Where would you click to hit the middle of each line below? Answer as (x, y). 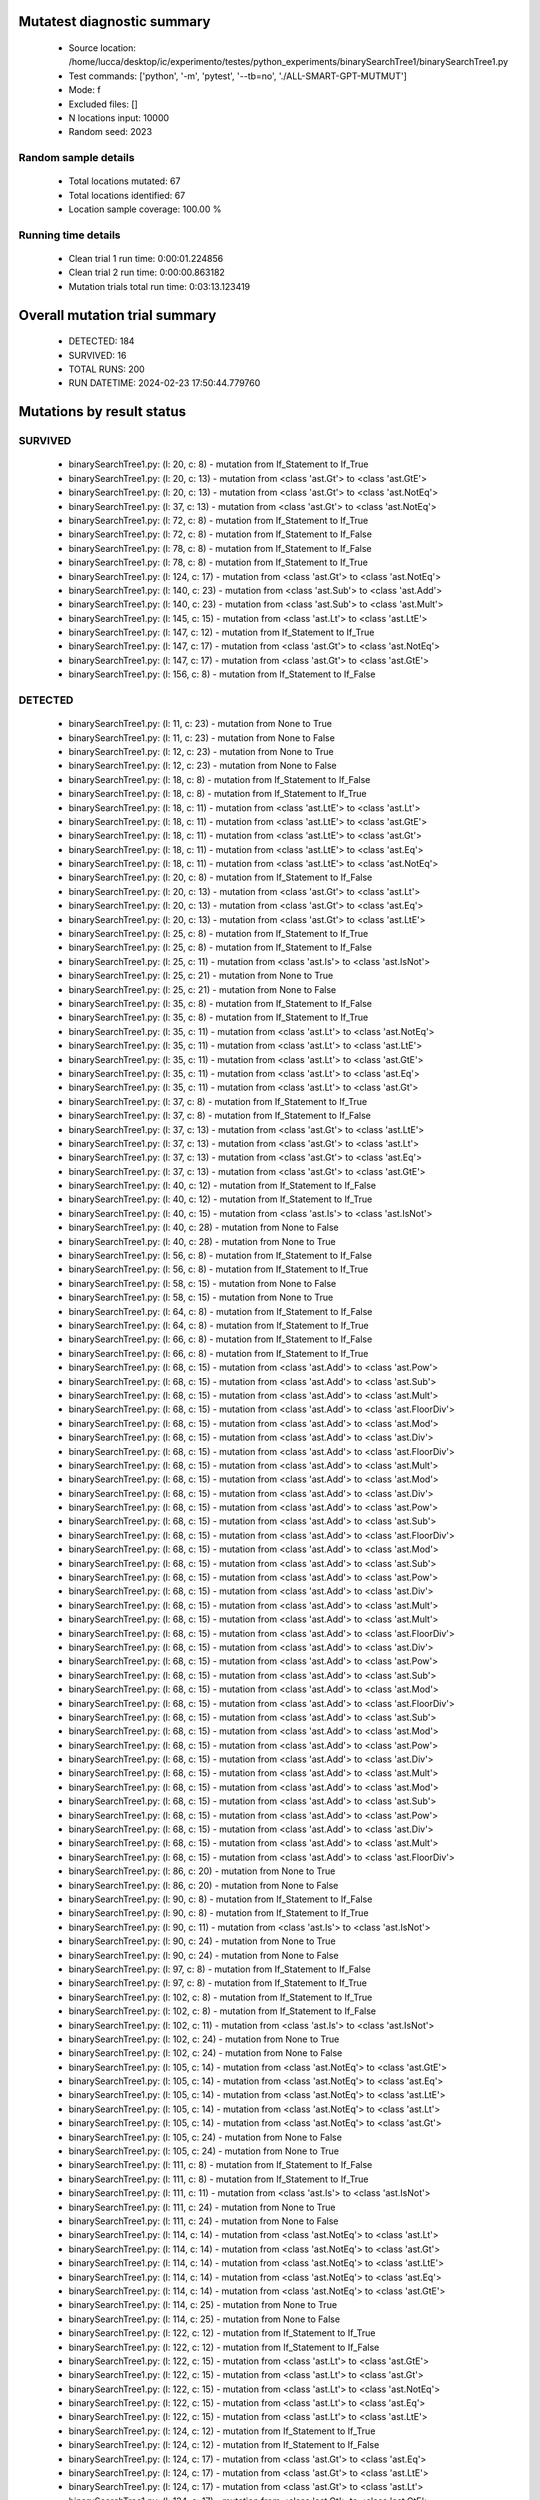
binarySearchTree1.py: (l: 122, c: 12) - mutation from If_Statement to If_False (224, 2347)
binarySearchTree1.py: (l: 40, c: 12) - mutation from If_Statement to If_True (220, 1199)
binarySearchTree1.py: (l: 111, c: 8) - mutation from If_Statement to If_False (220, 2165)
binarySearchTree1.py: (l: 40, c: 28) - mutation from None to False (203, 1227)
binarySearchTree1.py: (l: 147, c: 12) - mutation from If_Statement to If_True (221, 632)
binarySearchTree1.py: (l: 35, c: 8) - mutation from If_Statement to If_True (218, 1017)
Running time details (69, 235)
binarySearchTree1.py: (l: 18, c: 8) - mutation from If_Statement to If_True (217, 794)
